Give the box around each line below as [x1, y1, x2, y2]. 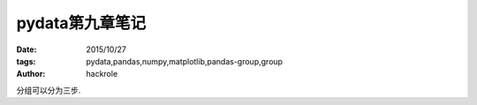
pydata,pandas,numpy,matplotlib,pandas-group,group [86, 56, 283, 66]
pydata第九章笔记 [16, 13, 147, 33]
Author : [16, 69, 46, 79]
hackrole [86, 69, 118, 79]
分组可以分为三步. [16, 85, 81, 95]
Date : [16, 44, 37, 55]
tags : [16, 56, 36, 66]
